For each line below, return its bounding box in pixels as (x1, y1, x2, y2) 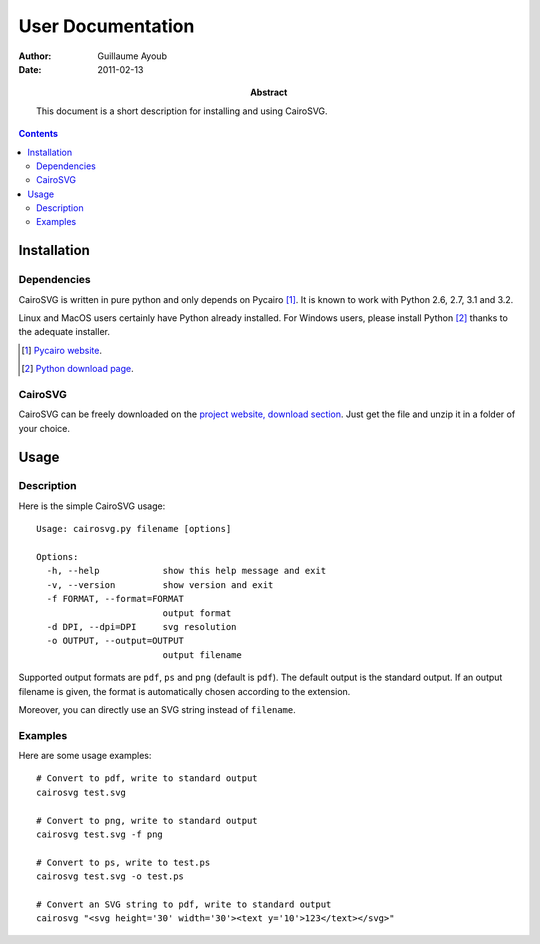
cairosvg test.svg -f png (36, 829, 164, 840)
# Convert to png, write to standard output (36, 815, 259, 826)
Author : (18, 50, 52, 62)
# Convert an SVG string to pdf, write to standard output (36, 898, 332, 910)
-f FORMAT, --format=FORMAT (46, 593, 185, 605)
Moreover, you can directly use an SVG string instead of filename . (18, 703, 297, 715)
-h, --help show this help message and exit (46, 565, 327, 577)
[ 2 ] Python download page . (21, 363, 134, 375)
